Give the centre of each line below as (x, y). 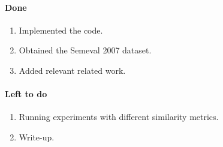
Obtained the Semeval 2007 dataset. (85, 50)
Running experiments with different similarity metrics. (119, 117)
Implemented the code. (61, 30)
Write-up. (37, 136)
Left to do (26, 94)
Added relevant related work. (72, 70)
